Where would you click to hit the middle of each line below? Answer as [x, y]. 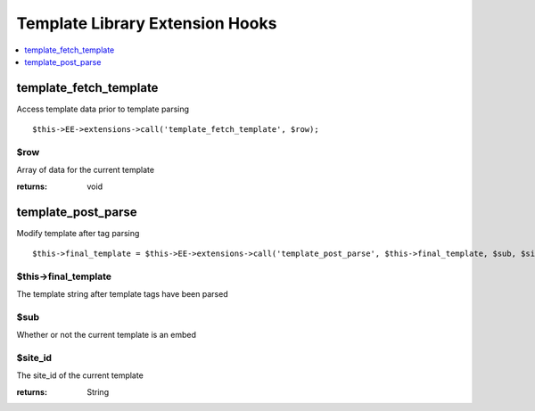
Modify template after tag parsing [78, 233]
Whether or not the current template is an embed [106, 335]
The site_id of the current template [80, 375]
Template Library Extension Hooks [147, 23]
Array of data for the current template [86, 170]
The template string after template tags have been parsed [122, 294]
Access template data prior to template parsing [103, 109]
